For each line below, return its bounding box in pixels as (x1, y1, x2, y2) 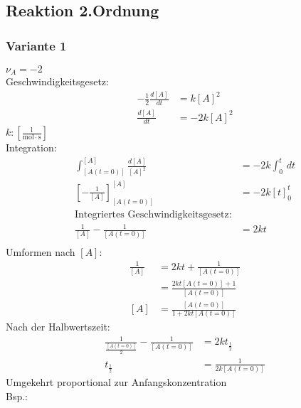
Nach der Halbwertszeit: (6, 319, 110, 334)
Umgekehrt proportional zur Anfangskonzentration (6, 375, 227, 390)
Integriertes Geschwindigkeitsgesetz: (75, 209, 232, 220)
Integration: (6, 140, 57, 155)
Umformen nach (6, 244, 75, 259)
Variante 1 (6, 36, 67, 54)
